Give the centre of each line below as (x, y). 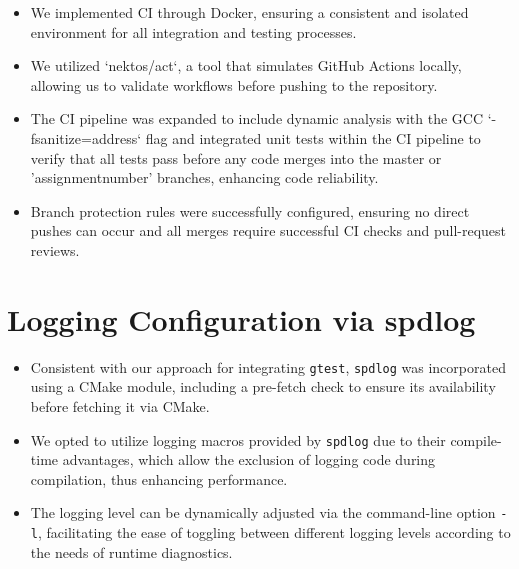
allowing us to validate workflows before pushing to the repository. (234, 84)
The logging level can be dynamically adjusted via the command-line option (263, 512)
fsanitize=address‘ (86, 137)
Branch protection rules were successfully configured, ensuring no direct (250, 210)
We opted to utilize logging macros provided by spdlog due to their (238, 439)
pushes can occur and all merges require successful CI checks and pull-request (268, 230)
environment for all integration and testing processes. (193, 31)
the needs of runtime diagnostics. (131, 551)
